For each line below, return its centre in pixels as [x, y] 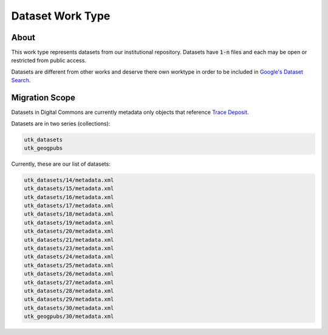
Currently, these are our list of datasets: [61, 164]
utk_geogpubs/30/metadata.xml [69, 316]
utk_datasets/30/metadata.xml [69, 308]
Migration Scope [43, 98]
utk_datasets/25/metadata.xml [69, 265]
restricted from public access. [49, 60]
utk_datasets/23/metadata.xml [69, 248]
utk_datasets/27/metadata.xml [69, 282]
